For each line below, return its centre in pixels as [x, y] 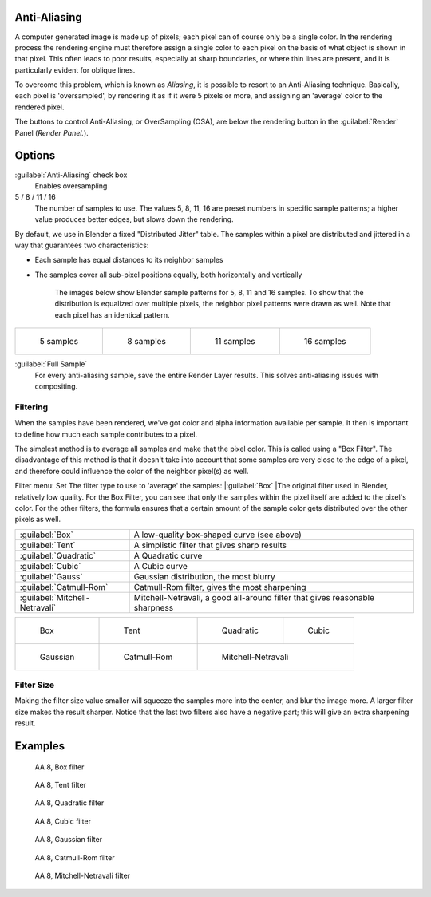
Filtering [31, 407]
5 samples [59, 342]
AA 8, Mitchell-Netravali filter [83, 875]
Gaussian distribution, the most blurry [204, 576]
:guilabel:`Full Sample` [51, 364]
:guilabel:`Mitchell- [55, 597]
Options [35, 156]
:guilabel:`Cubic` [50, 566]
